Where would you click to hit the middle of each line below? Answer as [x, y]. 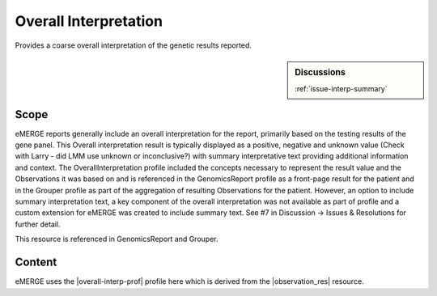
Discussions [320, 72]
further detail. [38, 224]
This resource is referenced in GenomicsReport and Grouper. [117, 239]
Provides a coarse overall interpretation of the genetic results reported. [134, 45]
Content [36, 262]
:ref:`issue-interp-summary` [341, 89]
